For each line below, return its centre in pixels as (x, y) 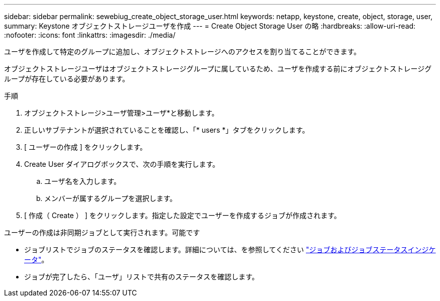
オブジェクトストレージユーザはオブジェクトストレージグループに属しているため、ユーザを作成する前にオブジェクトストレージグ (218, 69)
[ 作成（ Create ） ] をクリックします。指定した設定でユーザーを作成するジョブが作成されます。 (183, 215)
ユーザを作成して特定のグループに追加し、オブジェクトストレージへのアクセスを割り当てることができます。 (183, 52)
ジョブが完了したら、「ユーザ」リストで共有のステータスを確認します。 (142, 277)
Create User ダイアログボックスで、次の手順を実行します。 (122, 164)
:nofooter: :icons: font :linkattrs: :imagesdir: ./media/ (90, 35)
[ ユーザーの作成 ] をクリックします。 (86, 147)
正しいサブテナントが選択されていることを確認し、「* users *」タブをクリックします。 (167, 130)
